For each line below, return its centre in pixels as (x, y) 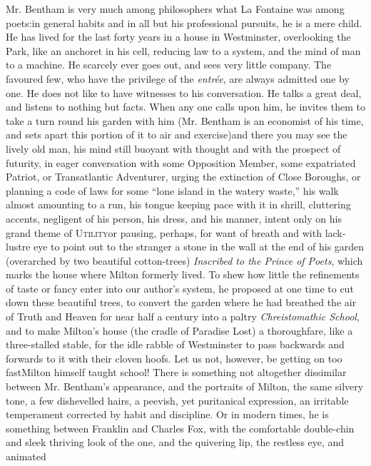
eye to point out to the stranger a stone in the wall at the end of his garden (199, 247)
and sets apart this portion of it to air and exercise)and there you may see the (177, 135)
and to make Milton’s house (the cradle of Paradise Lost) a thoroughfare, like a (179, 330)
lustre (18, 247)
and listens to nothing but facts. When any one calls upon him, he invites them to (186, 107)
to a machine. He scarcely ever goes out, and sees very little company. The (169, 65)
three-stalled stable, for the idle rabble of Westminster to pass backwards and (175, 344)
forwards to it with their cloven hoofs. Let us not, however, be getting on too (174, 358)
